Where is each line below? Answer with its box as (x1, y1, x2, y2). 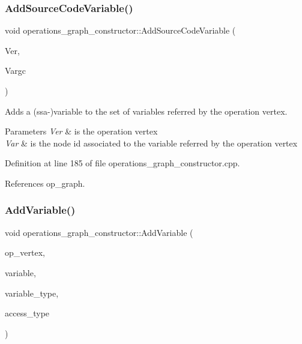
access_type (5, 307, 50, 319)
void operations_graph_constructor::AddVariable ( (5, 226, 193, 238)
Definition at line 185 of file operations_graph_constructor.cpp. (5, 157, 240, 169)
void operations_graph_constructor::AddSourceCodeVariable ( (5, 24, 236, 37)
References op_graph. (5, 177, 85, 189)
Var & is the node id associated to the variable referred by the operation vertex (5, 136, 298, 149)
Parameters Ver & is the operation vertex (5, 125, 158, 137)
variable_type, (5, 286, 59, 299)
